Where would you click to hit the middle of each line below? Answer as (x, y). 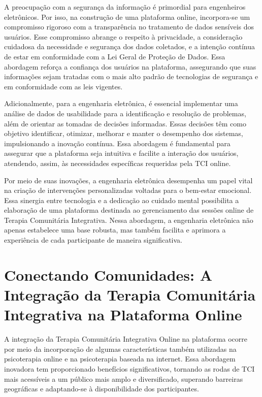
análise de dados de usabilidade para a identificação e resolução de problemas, (125, 113)
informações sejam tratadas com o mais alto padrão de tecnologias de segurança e (131, 76)
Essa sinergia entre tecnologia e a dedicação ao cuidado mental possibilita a (122, 200)
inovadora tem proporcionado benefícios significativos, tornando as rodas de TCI (129, 368)
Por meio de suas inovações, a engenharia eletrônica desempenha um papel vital (128, 180)
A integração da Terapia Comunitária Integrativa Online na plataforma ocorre (126, 339)
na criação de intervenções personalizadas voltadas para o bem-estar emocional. (128, 190)
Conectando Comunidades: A (108, 274)
